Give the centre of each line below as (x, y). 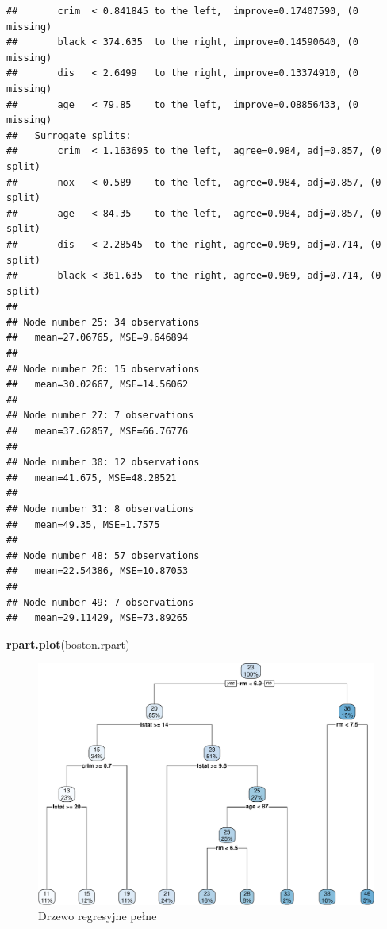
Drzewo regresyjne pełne (98, 916)
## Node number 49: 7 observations (100, 602)
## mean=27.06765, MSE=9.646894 (98, 338)
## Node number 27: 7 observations (100, 416)
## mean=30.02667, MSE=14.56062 (98, 385)
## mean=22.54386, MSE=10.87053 (98, 571)
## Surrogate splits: (69, 135)
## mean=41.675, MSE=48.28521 (92, 478)
